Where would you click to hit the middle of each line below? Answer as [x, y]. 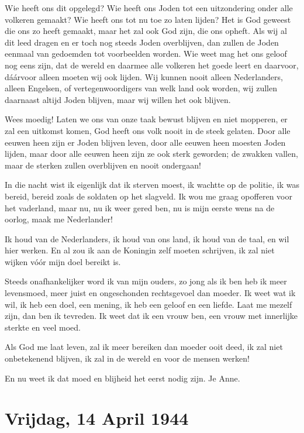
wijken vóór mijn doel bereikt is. [63, 261]
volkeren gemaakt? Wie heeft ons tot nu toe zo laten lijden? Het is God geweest [148, 19]
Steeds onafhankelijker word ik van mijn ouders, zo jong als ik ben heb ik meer [146, 281]
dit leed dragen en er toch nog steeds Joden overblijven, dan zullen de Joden [142, 42]
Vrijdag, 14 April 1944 [97, 418]
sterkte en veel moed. [43, 327]
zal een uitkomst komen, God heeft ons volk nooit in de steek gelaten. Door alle [148, 130]
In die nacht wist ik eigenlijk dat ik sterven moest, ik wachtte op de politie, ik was [152, 185]
